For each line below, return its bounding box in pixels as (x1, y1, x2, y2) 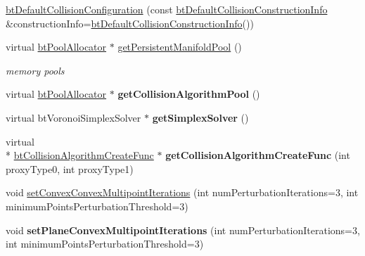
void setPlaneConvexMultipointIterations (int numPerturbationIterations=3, (6, 222, 360, 237)
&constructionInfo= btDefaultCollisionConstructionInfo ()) (6, 15, 254, 30)
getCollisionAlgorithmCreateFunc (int (165, 148, 350, 162)
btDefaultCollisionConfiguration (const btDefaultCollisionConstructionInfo (6, 2, 328, 16)
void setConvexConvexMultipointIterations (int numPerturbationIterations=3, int (6, 185, 359, 200)
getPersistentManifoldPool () (117, 39, 242, 54)
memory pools (6, 63, 65, 77)
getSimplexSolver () (152, 110, 249, 124)
